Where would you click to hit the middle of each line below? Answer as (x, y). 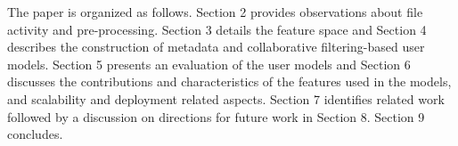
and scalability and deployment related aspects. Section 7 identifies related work (226, 98)
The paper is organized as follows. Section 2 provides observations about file (215, 12)
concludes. (35, 134)
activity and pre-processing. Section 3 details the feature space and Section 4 (217, 29)
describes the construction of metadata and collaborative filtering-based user (216, 47)
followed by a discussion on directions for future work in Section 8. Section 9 (216, 116)
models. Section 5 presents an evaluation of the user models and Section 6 (209, 64)
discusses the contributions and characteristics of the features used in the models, (229, 81)
